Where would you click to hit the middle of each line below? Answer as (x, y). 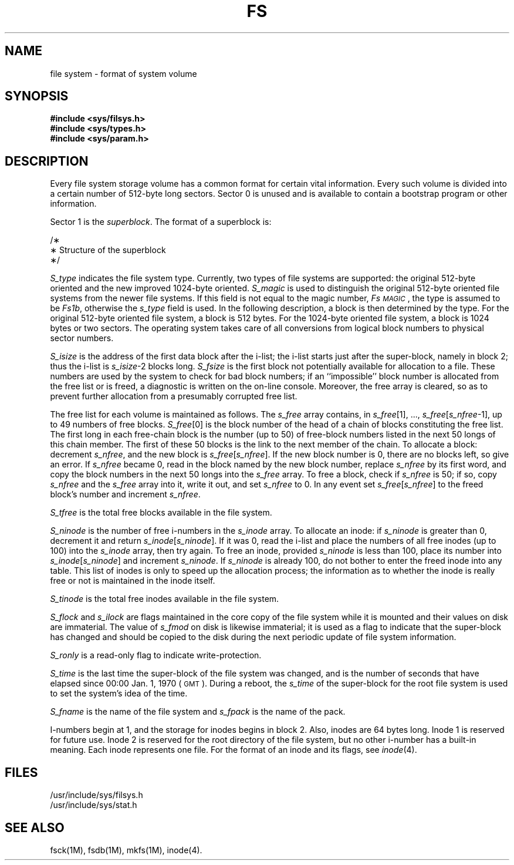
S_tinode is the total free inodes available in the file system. (165, 599)
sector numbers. (82, 338)
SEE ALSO (35, 827)
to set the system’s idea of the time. (119, 694)
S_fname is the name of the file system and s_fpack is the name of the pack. (198, 712)
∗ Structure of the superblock (108, 250)
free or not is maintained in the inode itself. (133, 581)
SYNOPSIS (37, 96)
